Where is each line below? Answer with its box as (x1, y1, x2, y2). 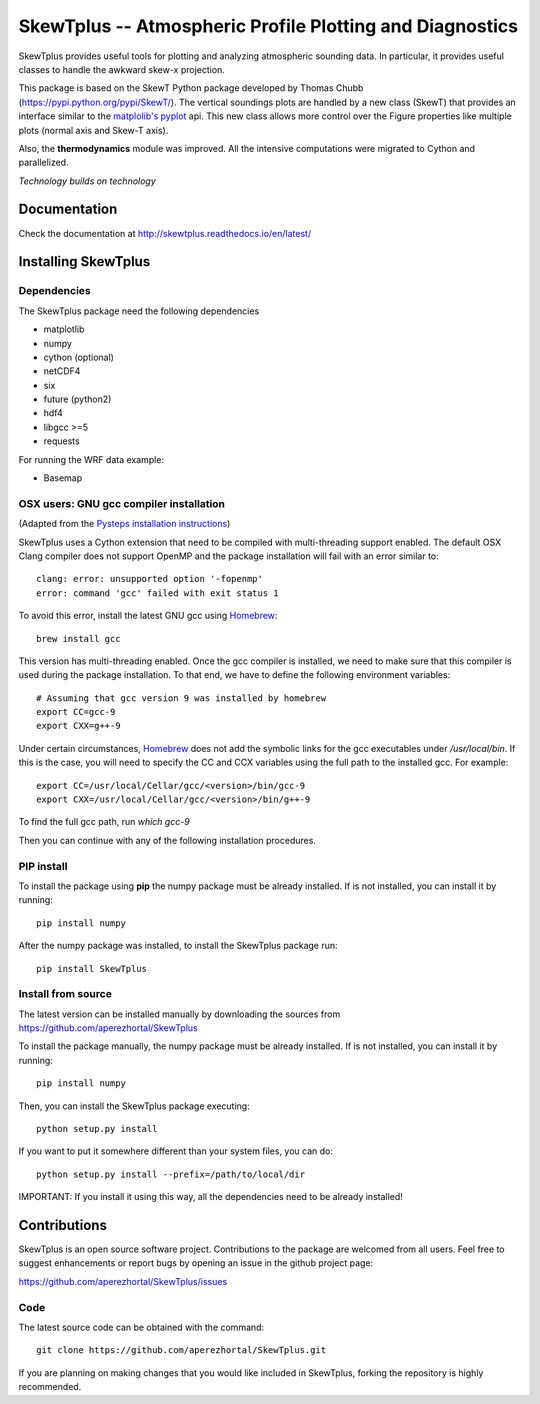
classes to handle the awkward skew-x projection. (18, 63, 225, 75)
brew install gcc (36, 633, 121, 644)
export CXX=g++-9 (36, 720, 121, 732)
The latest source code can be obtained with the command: (18, 1321, 265, 1333)
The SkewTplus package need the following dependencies (18, 305, 260, 317)
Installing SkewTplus (18, 253, 151, 270)
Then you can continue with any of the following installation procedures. (18, 834, 317, 846)
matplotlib (43, 323, 85, 335)
